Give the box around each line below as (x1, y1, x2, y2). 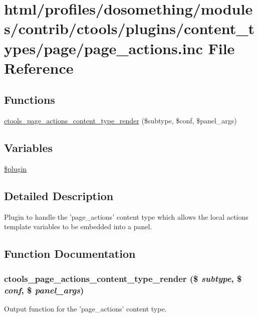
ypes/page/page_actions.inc (4, 38, 203, 58)
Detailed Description (4, 188, 114, 203)
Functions (4, 92, 55, 107)
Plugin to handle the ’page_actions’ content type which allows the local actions (4, 211, 248, 222)
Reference (4, 57, 74, 78)
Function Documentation (4, 246, 136, 261)
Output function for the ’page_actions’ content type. (4, 303, 167, 313)
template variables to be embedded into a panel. (4, 221, 152, 232)
